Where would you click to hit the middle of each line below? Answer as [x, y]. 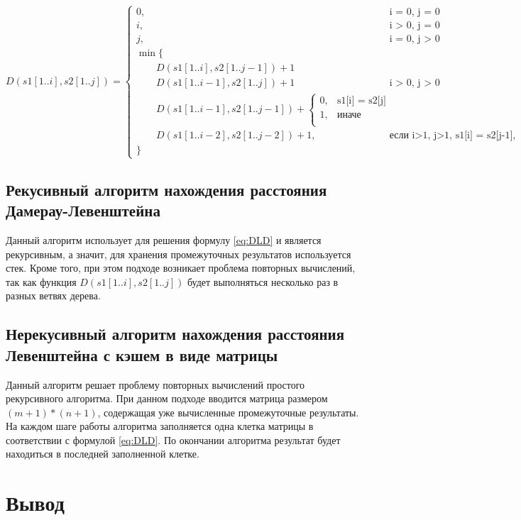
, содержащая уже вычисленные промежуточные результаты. [228, 412]
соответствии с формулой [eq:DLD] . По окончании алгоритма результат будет [173, 439]
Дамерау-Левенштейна [83, 210]
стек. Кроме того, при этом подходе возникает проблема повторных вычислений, [181, 268]
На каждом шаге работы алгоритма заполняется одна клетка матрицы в [160, 426]
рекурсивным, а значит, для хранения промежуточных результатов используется [179, 254]
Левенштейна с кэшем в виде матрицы [142, 354]
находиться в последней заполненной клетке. [103, 454]
